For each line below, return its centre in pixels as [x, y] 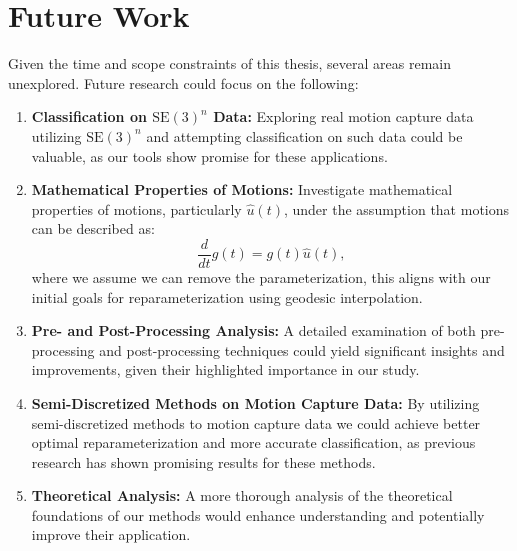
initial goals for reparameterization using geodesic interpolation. [227, 296]
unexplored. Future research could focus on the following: [183, 82]
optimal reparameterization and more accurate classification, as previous [253, 442]
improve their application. [111, 534]
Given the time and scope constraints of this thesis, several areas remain [229, 63]
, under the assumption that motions [396, 208]
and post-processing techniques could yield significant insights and [302, 349]
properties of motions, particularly [136, 208]
